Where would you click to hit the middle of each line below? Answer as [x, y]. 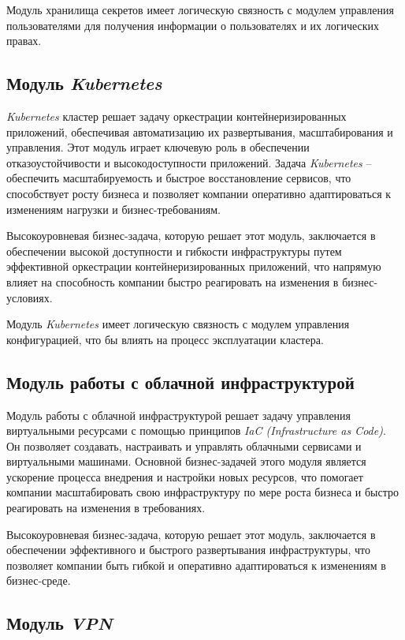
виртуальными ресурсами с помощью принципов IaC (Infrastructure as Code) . [196, 430]
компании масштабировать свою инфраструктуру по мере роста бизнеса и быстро [203, 492]
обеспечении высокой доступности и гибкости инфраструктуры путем [174, 251]
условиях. [30, 297]
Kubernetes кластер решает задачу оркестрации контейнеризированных [176, 116]
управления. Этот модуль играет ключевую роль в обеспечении [158, 147]
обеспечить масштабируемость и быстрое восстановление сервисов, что [179, 178]
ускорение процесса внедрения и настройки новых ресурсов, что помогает [185, 476]
